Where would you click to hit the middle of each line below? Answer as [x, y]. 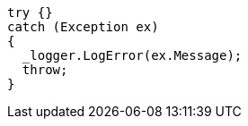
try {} [30, 13]
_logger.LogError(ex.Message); [132, 55]
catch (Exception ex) [83, 27]
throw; [45, 70]
